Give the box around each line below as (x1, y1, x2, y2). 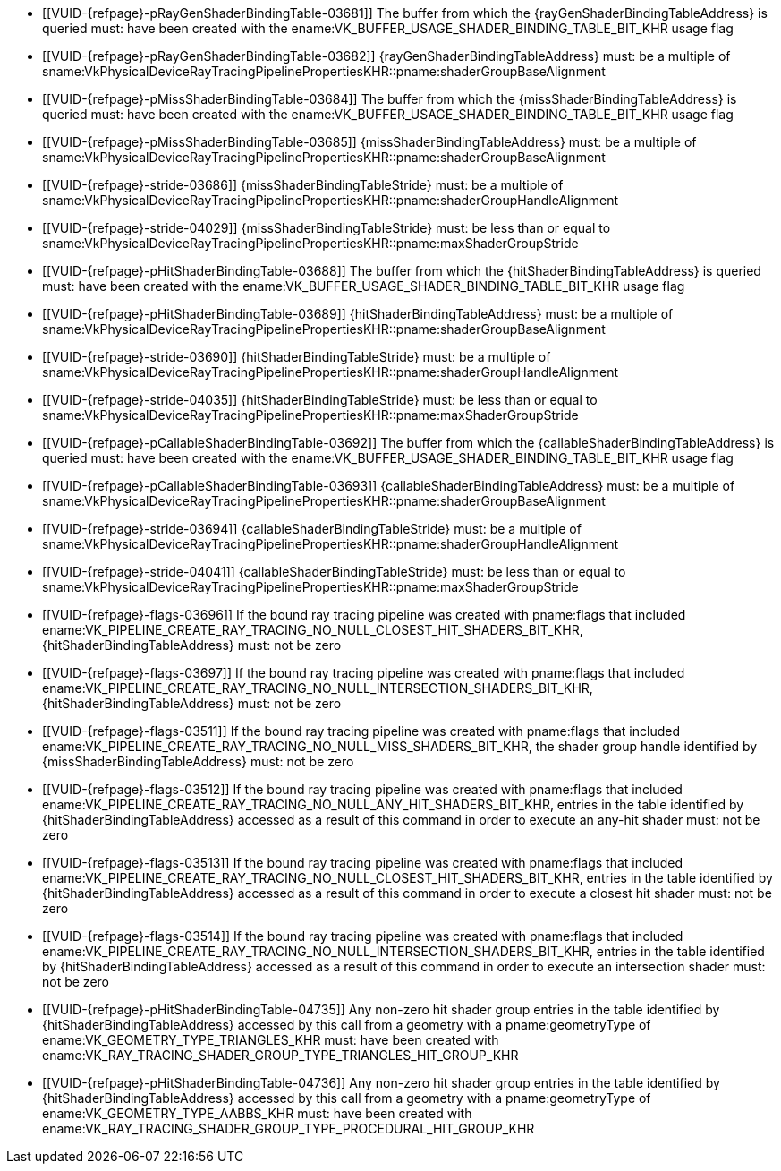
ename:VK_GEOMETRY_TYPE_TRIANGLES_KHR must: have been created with (42, 1032, 499, 1047)
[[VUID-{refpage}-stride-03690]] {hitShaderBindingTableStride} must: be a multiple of (42, 349, 551, 364)
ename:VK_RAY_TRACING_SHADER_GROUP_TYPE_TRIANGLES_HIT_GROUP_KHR (42, 1047, 519, 1063)
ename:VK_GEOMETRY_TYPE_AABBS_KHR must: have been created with (42, 1106, 472, 1121)
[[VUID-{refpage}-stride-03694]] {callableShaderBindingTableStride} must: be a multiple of (42, 521, 582, 536)
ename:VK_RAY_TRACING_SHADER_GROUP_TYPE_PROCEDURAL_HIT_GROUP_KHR (42, 1121, 535, 1136)
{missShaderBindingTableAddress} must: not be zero (42, 754, 354, 769)
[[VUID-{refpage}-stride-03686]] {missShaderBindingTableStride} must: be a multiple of (42, 177, 564, 192)
